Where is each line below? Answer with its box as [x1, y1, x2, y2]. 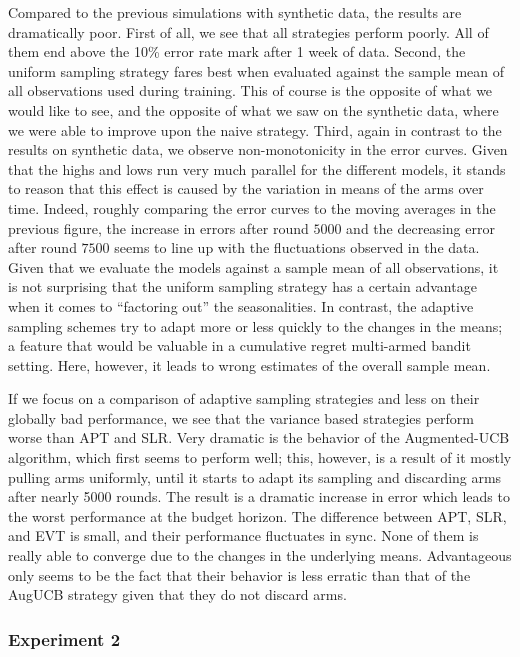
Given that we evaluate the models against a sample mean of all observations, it [8, 256, 499, 277]
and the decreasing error [346, 217, 495, 238]
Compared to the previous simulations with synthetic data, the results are [8, 2, 462, 22]
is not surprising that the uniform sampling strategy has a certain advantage [8, 276, 477, 297]
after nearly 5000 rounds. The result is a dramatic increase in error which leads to [8, 486, 510, 507]
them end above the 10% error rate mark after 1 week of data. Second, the [8, 41, 466, 62]
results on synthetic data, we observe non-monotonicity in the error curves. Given [8, 139, 508, 160]
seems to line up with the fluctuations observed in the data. [114, 237, 480, 258]
